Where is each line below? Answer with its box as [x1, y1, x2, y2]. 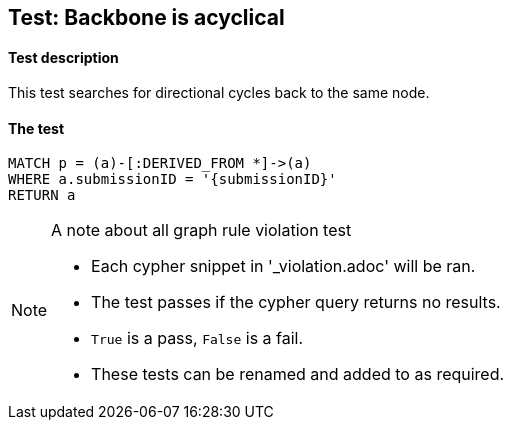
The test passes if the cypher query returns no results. [91, 292, 501, 313]
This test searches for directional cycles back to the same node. [8, 84, 430, 102]
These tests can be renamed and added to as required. [91, 364, 505, 385]
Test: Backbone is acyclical [8, 5, 285, 30]
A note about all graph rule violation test [51, 220, 352, 241]
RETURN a [8, 187, 76, 204]
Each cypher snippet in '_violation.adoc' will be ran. [91, 256, 476, 277]
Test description [8, 48, 119, 66]
